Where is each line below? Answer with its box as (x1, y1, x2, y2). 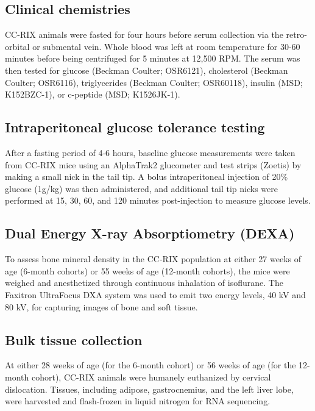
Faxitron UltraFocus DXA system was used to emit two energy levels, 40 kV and (5, 288, 306, 301)
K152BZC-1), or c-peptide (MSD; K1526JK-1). (5, 88, 180, 101)
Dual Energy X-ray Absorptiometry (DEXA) (5, 224, 295, 243)
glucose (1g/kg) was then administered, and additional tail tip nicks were (5, 182, 278, 195)
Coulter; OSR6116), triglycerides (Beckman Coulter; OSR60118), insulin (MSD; (5, 76, 303, 88)
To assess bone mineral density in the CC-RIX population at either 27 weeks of (5, 252, 302, 265)
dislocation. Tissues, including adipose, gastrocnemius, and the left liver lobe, (5, 382, 294, 395)
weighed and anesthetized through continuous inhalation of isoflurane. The (5, 276, 283, 289)
